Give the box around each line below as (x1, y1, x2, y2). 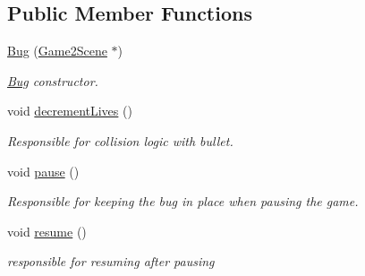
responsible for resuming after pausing (7, 252, 215, 271)
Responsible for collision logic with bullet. (7, 131, 233, 150)
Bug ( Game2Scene (7, 41, 107, 60)
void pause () (7, 161, 80, 180)
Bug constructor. (7, 71, 98, 90)
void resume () (7, 221, 87, 240)
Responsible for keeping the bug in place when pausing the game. (7, 192, 359, 211)
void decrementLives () (7, 101, 132, 120)
